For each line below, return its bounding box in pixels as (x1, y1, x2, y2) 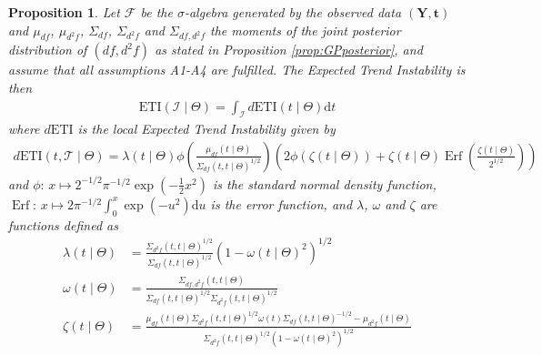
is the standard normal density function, (212, 174, 437, 193)
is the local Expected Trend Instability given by (77, 119, 336, 138)
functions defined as (8, 215, 118, 234)
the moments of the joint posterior (209, 20, 401, 39)
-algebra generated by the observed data (184, 3, 402, 21)
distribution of (8, 40, 87, 59)
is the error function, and (210, 194, 353, 213)
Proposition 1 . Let (8, 3, 120, 21)
